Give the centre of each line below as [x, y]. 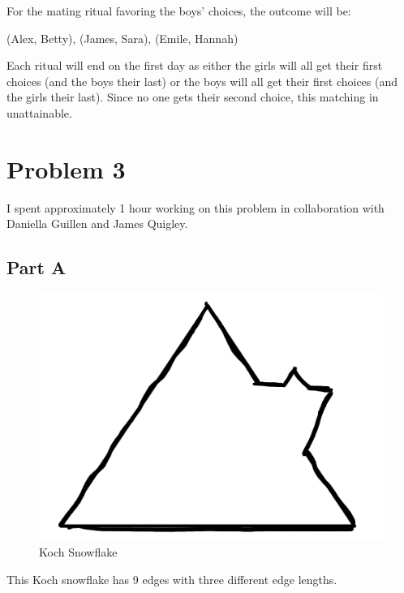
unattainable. [39, 112]
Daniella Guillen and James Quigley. [97, 223]
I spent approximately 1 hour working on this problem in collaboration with [196, 207]
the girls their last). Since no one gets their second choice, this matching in [193, 97]
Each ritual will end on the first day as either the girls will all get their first [195, 65]
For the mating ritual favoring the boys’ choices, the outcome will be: [179, 11]
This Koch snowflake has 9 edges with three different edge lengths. [172, 580]
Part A [37, 267]
